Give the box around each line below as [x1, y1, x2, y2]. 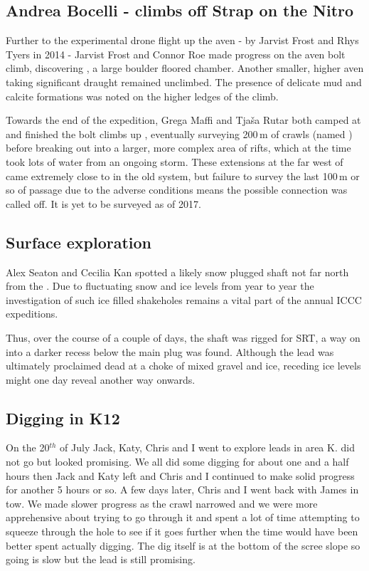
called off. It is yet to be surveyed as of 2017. [6, 196, 201, 211]
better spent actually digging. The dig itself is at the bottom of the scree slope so [6, 538, 360, 552]
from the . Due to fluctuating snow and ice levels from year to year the [6, 278, 314, 293]
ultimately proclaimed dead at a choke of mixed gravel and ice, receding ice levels [6, 358, 361, 373]
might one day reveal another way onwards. [6, 372, 196, 387]
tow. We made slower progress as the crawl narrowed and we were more [6, 496, 318, 510]
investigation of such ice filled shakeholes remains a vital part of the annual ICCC [6, 292, 362, 307]
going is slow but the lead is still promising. [6, 552, 196, 567]
